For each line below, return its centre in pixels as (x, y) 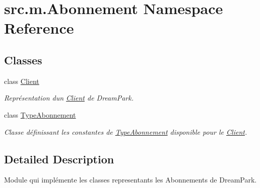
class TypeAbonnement (40, 114)
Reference (39, 28)
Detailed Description (59, 159)
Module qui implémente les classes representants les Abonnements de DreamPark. (131, 180)
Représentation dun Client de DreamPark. (69, 98)
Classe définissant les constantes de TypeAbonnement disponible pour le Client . (126, 131)
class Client (22, 81)
